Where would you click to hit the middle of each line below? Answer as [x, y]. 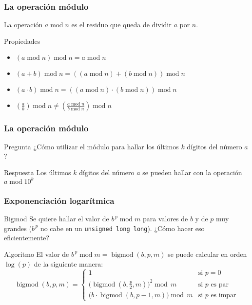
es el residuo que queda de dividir [121, 25]
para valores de [165, 219]
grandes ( [18, 228]
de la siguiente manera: [68, 263]
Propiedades [22, 41]
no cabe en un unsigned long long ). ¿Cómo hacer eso [122, 228]
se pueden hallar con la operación [192, 172]
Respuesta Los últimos [38, 172]
